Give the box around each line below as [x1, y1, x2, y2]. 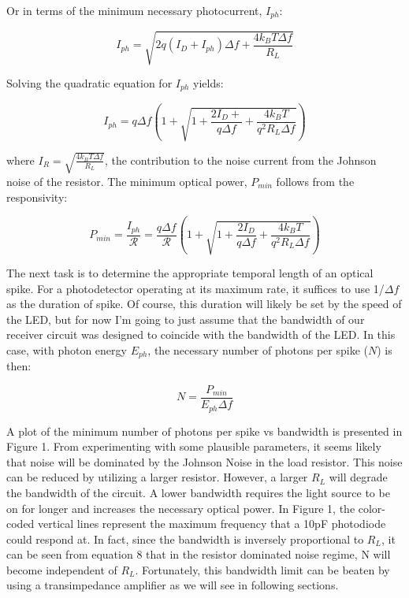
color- [358, 500, 386, 516]
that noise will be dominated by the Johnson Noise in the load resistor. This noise [6, 453, 403, 470]
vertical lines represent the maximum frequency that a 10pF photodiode [38, 515, 386, 532]
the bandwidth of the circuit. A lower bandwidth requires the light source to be [6, 484, 390, 500]
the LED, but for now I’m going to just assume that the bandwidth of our [6, 310, 365, 327]
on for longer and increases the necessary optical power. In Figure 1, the [6, 500, 355, 516]
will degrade [329, 469, 388, 485]
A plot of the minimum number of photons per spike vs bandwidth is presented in [6, 422, 403, 439]
